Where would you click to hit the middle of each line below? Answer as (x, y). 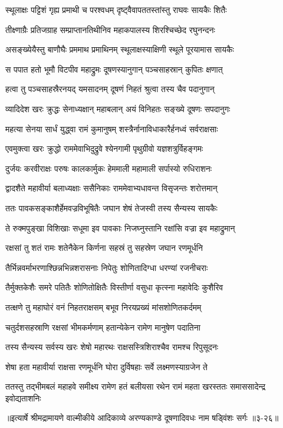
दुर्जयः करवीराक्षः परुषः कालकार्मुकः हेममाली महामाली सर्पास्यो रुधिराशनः (108, 168)
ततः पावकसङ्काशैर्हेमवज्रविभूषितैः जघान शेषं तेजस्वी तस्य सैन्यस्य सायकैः (111, 208)
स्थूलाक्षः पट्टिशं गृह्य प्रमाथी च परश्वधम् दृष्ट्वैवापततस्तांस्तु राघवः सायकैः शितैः (116, 9)
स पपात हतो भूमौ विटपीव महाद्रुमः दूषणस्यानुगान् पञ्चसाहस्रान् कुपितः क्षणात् (114, 69)
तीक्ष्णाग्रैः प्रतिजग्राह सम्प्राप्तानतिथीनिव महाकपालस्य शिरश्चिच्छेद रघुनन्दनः (110, 29)
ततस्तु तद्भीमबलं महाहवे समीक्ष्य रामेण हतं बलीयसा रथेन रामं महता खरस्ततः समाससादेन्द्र (135, 386)
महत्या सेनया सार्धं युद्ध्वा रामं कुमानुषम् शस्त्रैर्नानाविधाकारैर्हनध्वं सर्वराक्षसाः (112, 128)
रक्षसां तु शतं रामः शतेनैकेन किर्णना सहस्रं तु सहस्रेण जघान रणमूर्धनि (104, 248)
